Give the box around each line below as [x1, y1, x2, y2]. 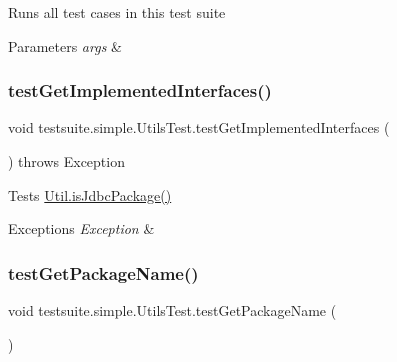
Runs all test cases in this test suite [8, 2, 226, 22]
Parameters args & [8, 35, 122, 56]
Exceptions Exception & [8, 218, 155, 239]
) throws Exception [8, 151, 125, 171]
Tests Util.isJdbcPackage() [8, 184, 172, 205]
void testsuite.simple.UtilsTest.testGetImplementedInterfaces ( [8, 117, 390, 138]
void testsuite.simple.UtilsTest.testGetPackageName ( [8, 300, 337, 320]
